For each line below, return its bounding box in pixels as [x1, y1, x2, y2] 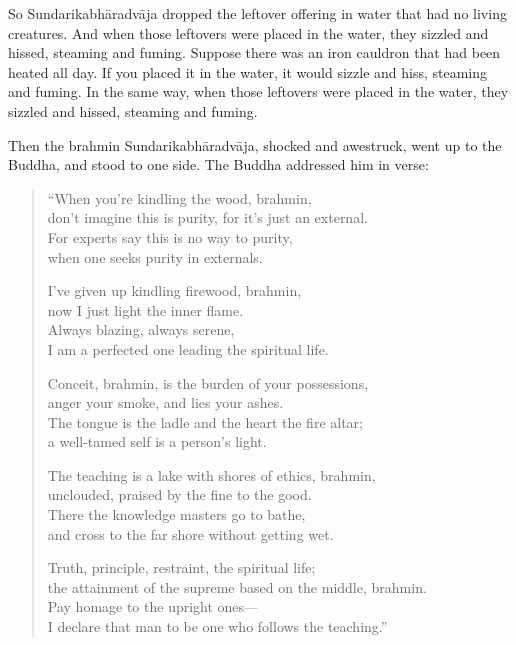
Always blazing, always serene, [47, 319, 235, 340]
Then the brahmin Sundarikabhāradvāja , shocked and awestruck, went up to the [8, 134, 502, 155]
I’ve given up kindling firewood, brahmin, [47, 280, 302, 301]
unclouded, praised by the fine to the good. [47, 484, 312, 505]
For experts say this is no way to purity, [47, 226, 293, 247]
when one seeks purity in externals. [47, 246, 263, 267]
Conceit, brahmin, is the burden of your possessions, [47, 372, 369, 393]
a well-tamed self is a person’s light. [47, 431, 267, 452]
